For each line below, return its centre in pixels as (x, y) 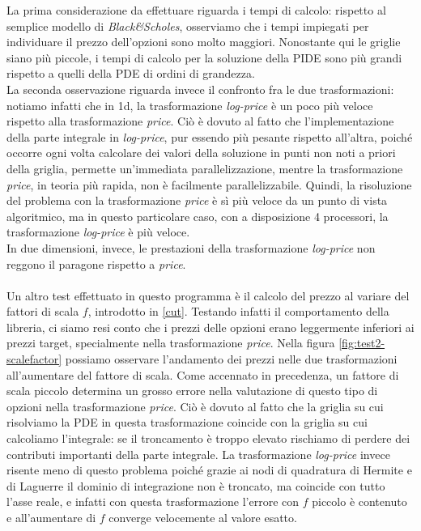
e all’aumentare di (51, 517)
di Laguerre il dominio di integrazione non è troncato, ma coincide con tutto (196, 485)
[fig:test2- (362, 343)
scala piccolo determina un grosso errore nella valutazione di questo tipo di (192, 391)
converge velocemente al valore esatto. (203, 517)
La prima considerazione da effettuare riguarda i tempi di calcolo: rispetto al (196, 10)
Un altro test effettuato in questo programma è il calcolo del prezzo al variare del (208, 295)
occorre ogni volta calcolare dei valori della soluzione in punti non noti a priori (201, 153)
